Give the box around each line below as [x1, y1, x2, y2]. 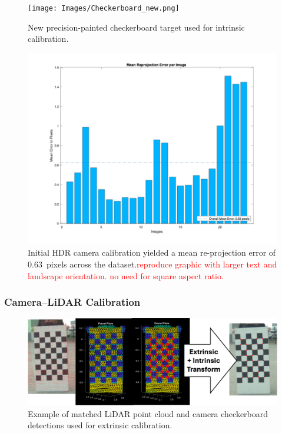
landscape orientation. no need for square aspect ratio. [28, 269, 224, 282]
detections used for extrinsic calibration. [28, 419, 172, 431]
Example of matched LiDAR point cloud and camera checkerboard [28, 407, 268, 419]
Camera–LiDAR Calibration [4, 295, 141, 309]
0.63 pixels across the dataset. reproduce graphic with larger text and [28, 258, 277, 270]
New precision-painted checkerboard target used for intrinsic [28, 21, 245, 33]
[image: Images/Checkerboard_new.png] [28, 4, 180, 12]
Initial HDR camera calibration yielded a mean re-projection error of [28, 246, 276, 259]
